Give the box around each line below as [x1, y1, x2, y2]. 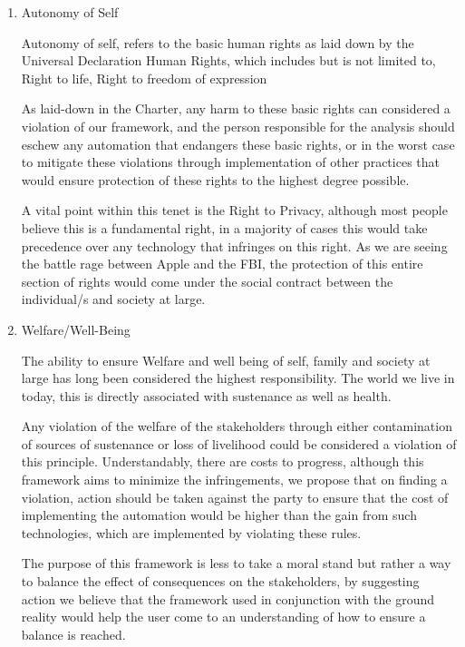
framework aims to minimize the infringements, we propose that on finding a [21, 470, 448, 489]
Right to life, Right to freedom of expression [21, 68, 267, 87]
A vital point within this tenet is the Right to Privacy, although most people [21, 201, 448, 220]
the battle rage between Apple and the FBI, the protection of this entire [21, 254, 423, 273]
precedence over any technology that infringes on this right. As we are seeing [21, 236, 448, 255]
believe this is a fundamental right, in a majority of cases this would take [21, 218, 428, 237]
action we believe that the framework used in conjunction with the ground [21, 589, 435, 608]
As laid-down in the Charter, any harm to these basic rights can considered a [21, 99, 450, 118]
